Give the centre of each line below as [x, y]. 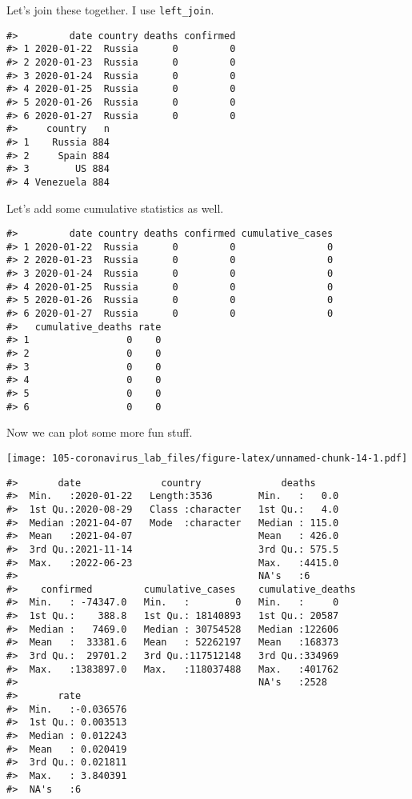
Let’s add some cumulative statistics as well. [115, 208]
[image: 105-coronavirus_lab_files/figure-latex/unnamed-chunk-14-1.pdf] [207, 458]
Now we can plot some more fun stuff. [100, 432]
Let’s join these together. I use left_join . [110, 10]
